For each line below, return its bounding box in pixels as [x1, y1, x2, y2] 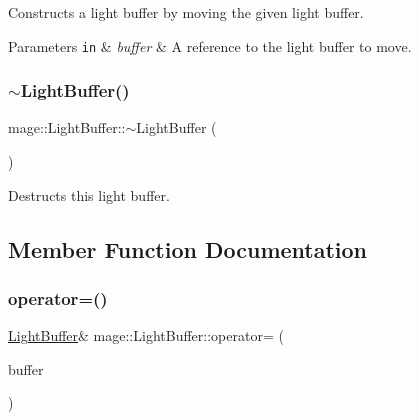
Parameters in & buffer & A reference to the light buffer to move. [8, 35, 412, 56]
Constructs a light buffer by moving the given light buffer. [8, 2, 364, 22]
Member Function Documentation [8, 233, 368, 264]
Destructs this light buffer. [8, 184, 170, 205]
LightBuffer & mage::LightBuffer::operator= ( [8, 325, 284, 346]
